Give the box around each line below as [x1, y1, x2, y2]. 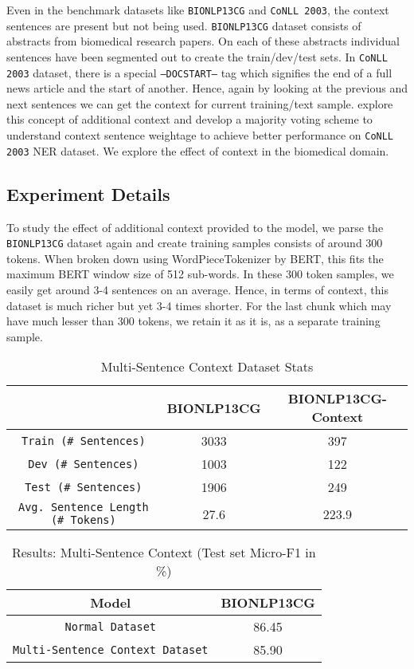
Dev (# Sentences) [28, 457, 139, 470]
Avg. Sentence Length [18, 501, 149, 514]
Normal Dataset [64, 620, 157, 633]
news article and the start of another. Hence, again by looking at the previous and [6, 80, 408, 96]
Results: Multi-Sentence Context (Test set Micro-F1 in [11, 543, 316, 562]
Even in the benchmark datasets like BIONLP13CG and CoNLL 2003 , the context [6, 2, 389, 18]
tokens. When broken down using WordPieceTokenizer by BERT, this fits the [6, 250, 384, 266]
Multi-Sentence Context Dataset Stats [100, 357, 314, 376]
